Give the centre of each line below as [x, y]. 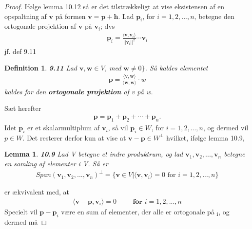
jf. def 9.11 [20, 51]
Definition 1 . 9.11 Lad [41, 67]
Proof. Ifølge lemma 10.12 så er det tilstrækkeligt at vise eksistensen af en [115, 6]
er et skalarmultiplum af [63, 128]
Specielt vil [21, 211]
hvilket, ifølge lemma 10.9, [205, 137]
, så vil [118, 128]
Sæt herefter [23, 108]
